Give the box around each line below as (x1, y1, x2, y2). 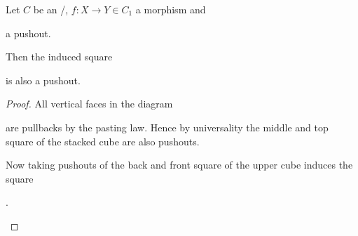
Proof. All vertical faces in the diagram (6, 96, 173, 111)
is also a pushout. (6, 72, 81, 87)
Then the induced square (6, 49, 113, 64)
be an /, (33, 2, 69, 16)
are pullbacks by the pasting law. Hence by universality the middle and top (6, 119, 329, 134)
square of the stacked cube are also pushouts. (6, 133, 200, 148)
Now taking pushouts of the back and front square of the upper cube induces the (6, 157, 353, 172)
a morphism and (135, 2, 206, 16)
